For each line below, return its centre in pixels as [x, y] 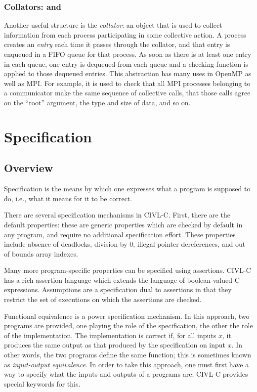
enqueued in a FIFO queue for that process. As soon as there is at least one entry [128, 54]
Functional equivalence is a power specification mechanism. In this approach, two [127, 316]
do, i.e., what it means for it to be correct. [68, 198]
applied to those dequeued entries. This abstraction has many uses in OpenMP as [128, 73]
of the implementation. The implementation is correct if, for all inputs [110, 335]
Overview [29, 168]
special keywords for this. [42, 383]
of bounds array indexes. [41, 253]
